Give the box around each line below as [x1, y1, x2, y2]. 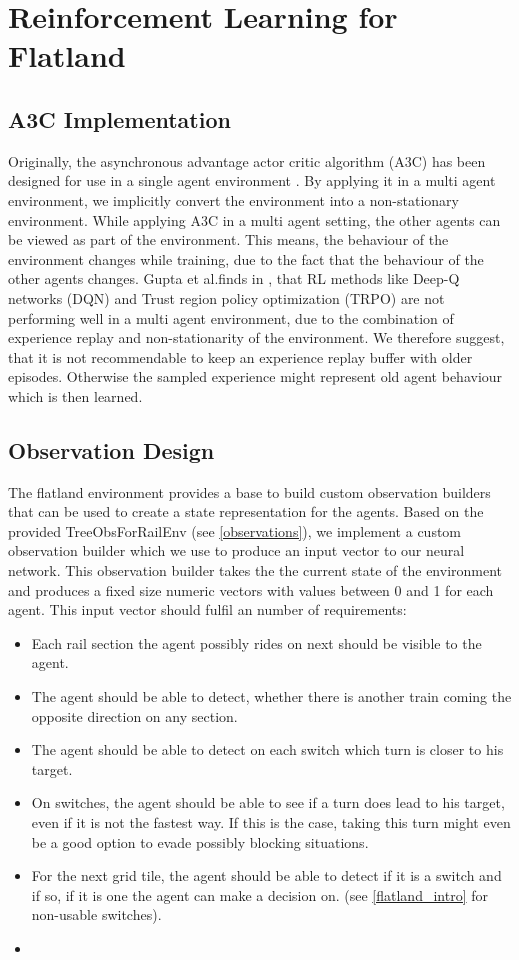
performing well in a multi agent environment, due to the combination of [8, 307, 454, 328]
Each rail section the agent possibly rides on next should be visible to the [31, 632, 482, 653]
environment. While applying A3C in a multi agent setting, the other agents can [8, 209, 501, 230]
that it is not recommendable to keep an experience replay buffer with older [8, 346, 473, 367]
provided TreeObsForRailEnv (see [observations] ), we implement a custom [8, 520, 462, 541]
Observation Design [8, 434, 215, 465]
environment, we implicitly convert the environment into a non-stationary [8, 189, 459, 210]
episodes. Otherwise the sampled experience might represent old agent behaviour [8, 366, 503, 387]
